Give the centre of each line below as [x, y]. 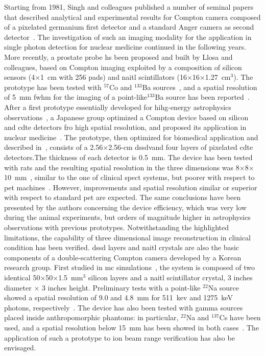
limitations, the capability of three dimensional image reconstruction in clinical [127, 237]
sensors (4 [20, 77]
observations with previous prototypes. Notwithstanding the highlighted [117, 227]
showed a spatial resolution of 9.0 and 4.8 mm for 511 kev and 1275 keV [118, 297]
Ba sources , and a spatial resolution [200, 87]
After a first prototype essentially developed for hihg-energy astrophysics [118, 107]
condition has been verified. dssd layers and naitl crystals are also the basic [122, 247]
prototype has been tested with [53, 87]
